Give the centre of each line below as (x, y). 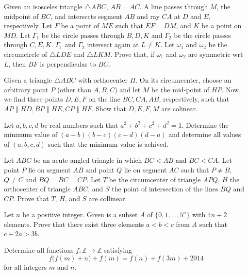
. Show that (109, 108)
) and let (128, 89)
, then (17, 63)
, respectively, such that (194, 99)
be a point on (222, 26)
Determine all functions (39, 250)
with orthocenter (103, 80)
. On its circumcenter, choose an (183, 80)
